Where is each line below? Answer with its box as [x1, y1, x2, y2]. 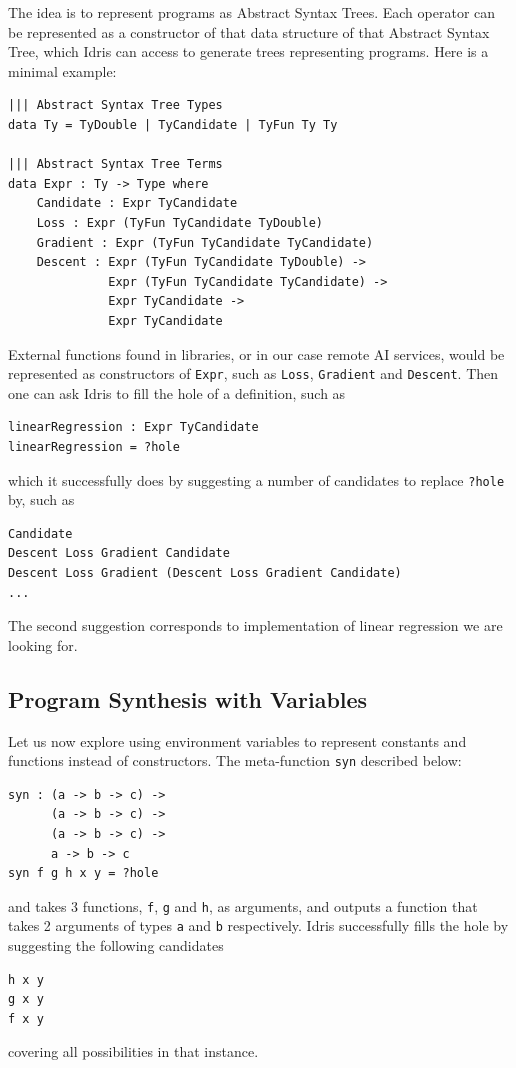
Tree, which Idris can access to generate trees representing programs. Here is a [8, 41, 489, 62]
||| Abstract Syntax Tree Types [8, 98, 223, 113]
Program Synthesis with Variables [8, 683, 368, 714]
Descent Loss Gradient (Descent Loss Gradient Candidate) [8, 565, 402, 580]
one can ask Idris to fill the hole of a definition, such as [8, 382, 346, 403]
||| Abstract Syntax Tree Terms [8, 157, 223, 172]
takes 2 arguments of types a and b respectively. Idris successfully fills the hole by [8, 915, 509, 936]
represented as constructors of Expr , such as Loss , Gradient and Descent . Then [8, 363, 499, 384]
